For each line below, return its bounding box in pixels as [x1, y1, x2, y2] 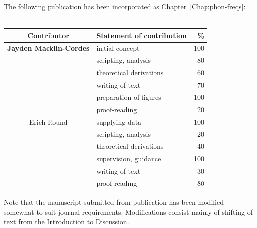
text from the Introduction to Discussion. [4, 216, 129, 227]
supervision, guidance [96, 153, 161, 164]
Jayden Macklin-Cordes [7, 43, 90, 53]
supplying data [96, 116, 142, 127]
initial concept [96, 43, 140, 53]
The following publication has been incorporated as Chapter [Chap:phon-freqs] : [4, 1, 246, 11]
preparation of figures [96, 91, 161, 102]
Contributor [27, 30, 69, 40]
